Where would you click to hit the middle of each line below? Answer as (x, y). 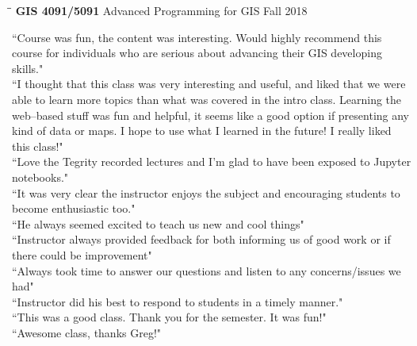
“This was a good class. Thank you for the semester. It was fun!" (169, 317)
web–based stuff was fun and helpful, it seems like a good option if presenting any (211, 115)
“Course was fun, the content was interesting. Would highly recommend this (197, 37)
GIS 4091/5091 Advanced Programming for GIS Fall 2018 (161, 10)
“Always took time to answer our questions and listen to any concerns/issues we (207, 270)
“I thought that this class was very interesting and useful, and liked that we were (209, 84)
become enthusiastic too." (74, 208)
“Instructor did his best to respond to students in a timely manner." (178, 301)
